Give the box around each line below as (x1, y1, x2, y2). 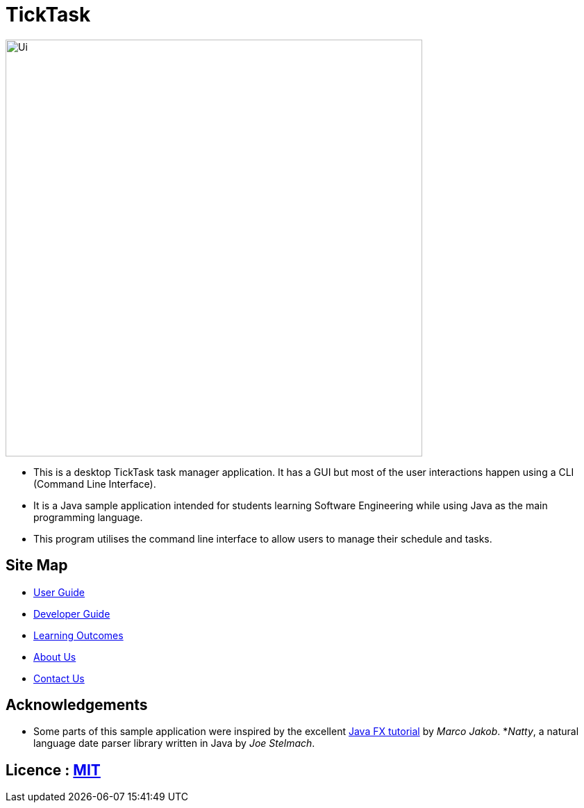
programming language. (33, 511, 143, 523)
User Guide (33, 586, 85, 598)
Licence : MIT (6, 761, 101, 779)
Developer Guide (33, 607, 110, 620)
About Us (33, 650, 76, 663)
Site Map (6, 556, 68, 575)
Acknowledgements (6, 696, 148, 714)
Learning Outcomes (33, 629, 124, 641)
